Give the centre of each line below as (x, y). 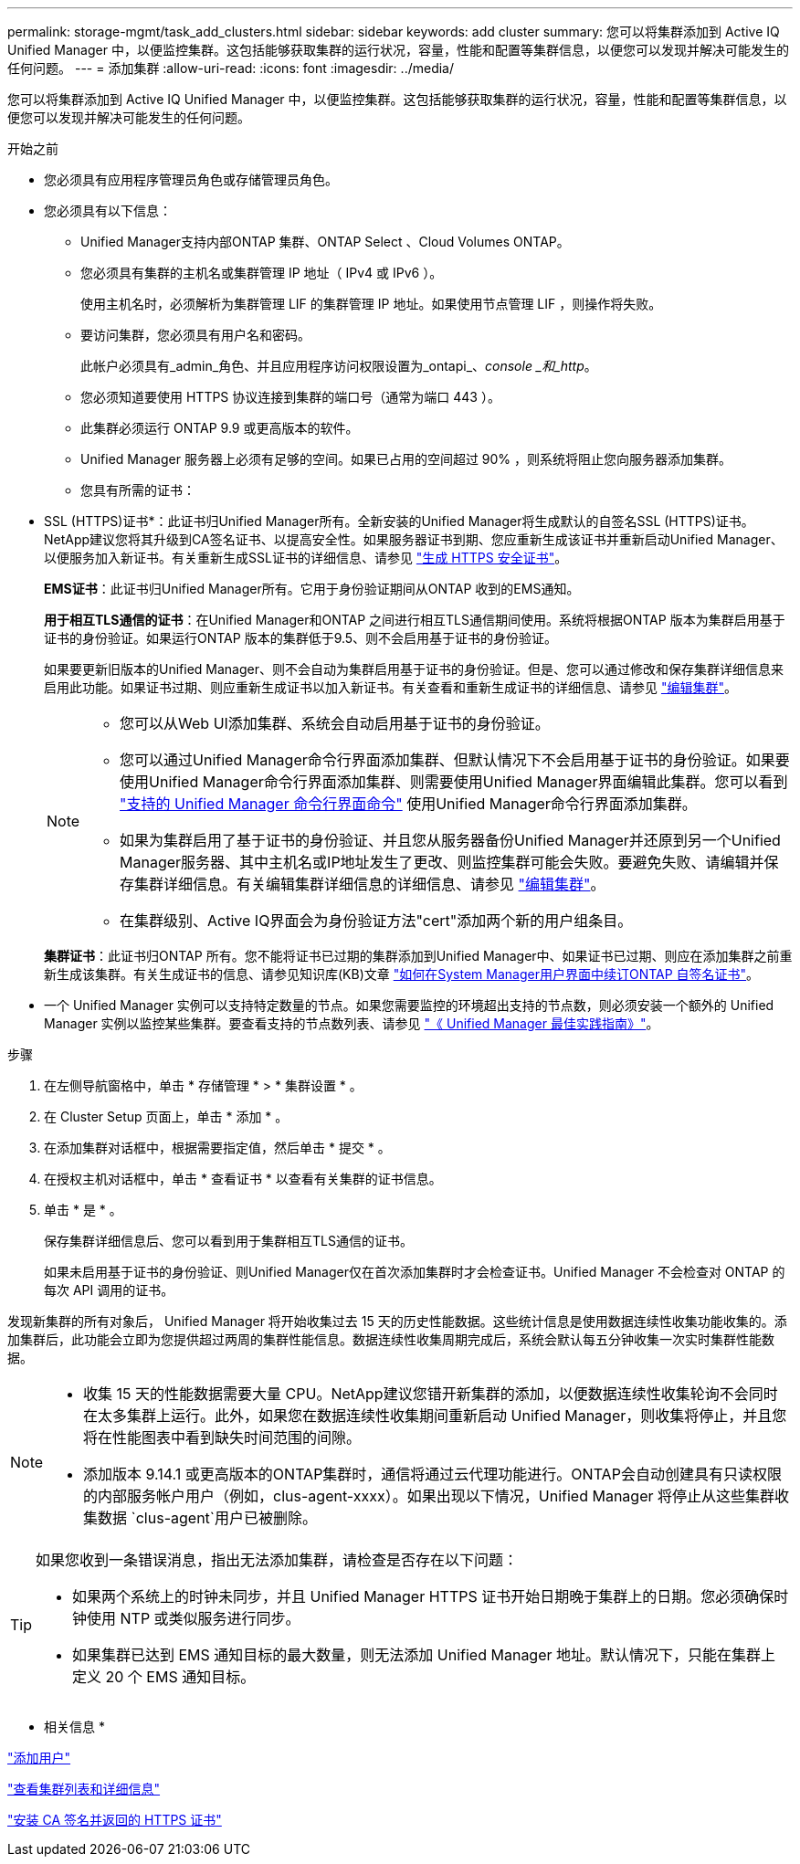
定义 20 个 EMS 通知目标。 (164, 1677)
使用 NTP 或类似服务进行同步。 (194, 1618)
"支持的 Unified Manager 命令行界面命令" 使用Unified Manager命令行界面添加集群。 (408, 804)
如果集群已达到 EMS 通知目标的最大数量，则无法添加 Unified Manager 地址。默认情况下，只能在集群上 (424, 1655)
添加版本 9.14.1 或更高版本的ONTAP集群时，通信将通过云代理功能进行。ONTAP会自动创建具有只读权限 (432, 1474)
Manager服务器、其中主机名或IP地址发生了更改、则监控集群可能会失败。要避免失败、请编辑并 (442, 862)
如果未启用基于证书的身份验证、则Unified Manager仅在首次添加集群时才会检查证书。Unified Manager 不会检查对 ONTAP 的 (415, 1272)
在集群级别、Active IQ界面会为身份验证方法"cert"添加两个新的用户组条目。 (376, 921)
